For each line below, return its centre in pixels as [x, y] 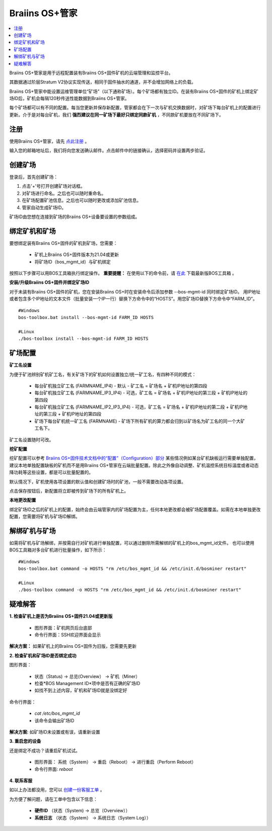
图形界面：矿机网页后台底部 [63, 628]
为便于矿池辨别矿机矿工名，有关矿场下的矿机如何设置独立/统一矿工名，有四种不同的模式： [103, 374]
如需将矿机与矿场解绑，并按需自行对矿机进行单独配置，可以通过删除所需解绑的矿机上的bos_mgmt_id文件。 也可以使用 [132, 543]
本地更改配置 [23, 500]
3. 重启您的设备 [25, 741]
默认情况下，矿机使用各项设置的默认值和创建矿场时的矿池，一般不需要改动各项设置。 [97, 482]
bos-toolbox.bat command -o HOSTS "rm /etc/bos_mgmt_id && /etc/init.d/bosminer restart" [132, 569]
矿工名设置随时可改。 [31, 440]
